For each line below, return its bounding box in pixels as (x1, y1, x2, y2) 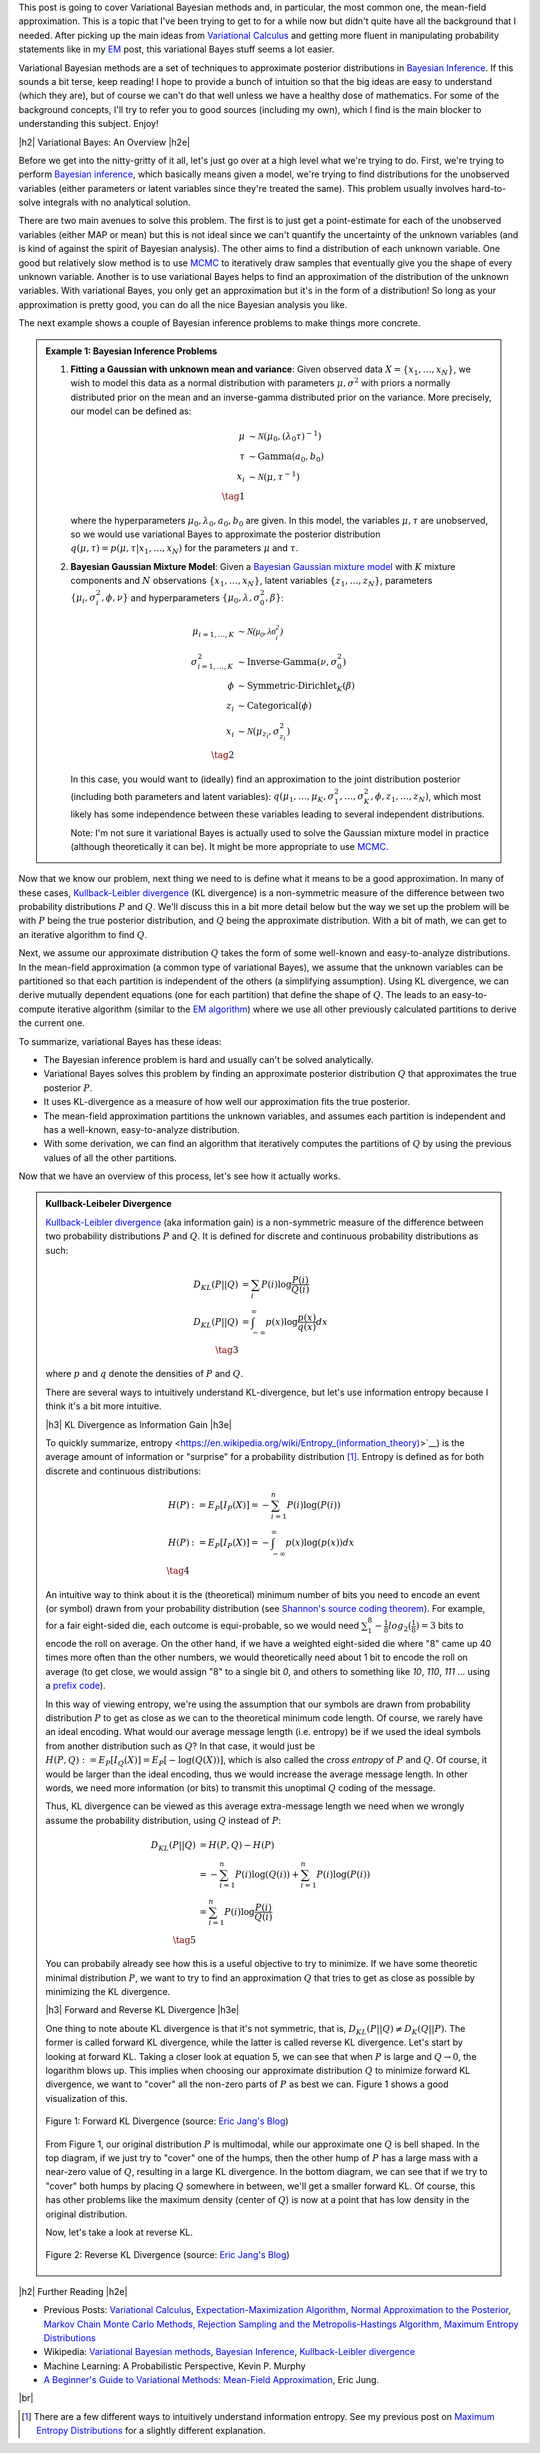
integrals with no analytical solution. (42, 196, 191, 209)
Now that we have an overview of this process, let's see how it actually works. (18, 1170, 341, 1182)
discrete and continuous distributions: (45, 1465, 202, 1477)
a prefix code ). (45, 1680, 106, 1692)
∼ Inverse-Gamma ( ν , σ (237, 656, 338, 667)
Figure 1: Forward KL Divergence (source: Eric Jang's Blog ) (45, 2115, 289, 2127)
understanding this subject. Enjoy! (18, 118, 159, 130)
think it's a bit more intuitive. (45, 1400, 162, 1412)
